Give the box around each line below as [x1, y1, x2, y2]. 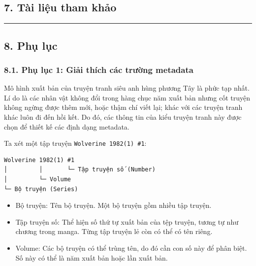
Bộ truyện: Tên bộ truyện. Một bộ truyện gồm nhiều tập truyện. [15, 200, 212, 210]
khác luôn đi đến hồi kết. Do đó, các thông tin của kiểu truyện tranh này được [4, 111, 242, 122]
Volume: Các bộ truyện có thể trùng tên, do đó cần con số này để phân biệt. [15, 242, 247, 253]
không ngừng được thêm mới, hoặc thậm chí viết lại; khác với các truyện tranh [4, 102, 243, 112]
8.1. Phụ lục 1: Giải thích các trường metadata [4, 63, 193, 75]
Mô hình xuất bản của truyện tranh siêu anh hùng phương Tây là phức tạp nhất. [4, 83, 250, 93]
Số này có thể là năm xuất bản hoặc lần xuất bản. [15, 252, 168, 263]
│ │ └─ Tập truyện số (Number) [4, 166, 156, 173]
